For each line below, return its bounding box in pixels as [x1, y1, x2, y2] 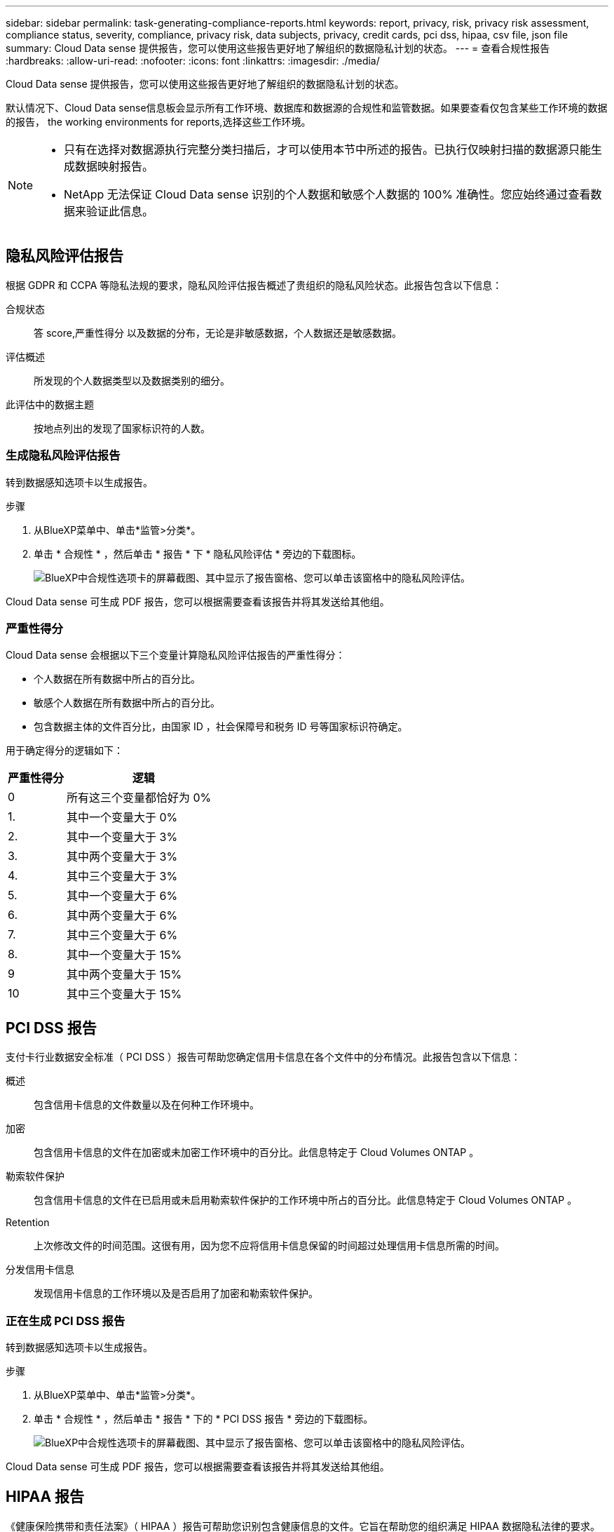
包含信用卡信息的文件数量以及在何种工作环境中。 [34, 1098, 259, 1111]
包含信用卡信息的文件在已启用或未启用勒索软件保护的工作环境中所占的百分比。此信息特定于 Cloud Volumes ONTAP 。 [34, 1194, 578, 1207]
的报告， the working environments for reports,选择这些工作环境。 [6, 116, 311, 128]
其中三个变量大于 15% [67, 987, 182, 1002]
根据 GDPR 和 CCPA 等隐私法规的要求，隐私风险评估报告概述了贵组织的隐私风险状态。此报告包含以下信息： [6, 278, 503, 291]
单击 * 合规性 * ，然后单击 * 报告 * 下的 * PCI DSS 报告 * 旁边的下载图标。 [34, 1412, 374, 1425]
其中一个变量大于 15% [67, 948, 182, 962]
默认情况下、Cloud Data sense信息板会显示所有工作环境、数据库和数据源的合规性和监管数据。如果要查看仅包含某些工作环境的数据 [6, 102, 608, 114]
